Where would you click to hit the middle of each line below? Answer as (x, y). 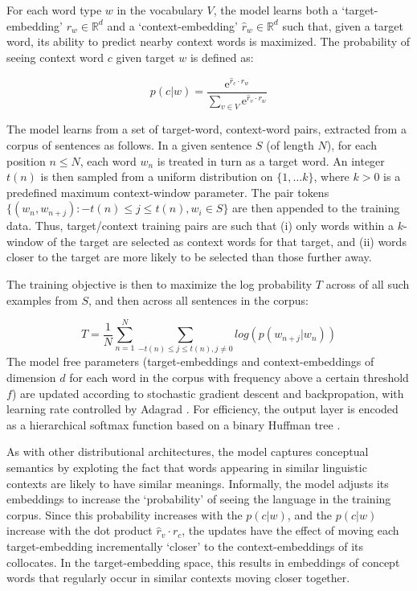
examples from (42, 300)
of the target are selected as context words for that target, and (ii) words (227, 241)
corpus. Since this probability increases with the (125, 514)
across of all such (368, 284)
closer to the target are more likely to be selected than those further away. (189, 257)
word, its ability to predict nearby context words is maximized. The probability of (208, 41)
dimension (31, 378)
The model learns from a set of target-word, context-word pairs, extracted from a (206, 129)
